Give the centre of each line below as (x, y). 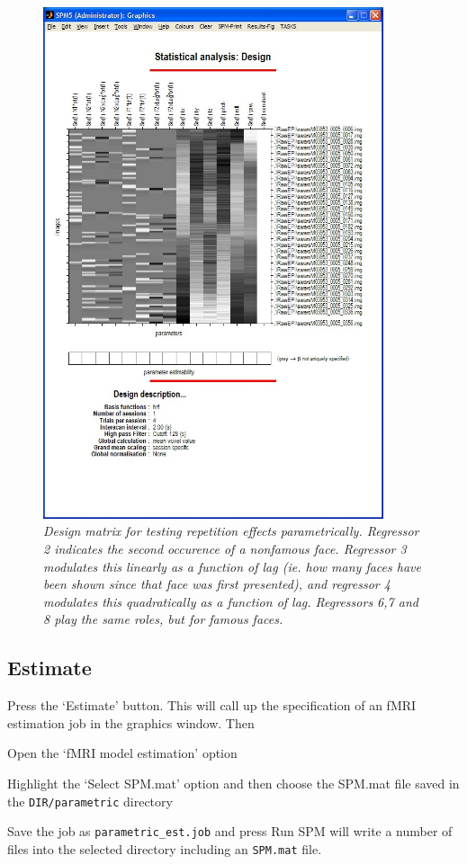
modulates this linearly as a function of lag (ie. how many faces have (232, 566)
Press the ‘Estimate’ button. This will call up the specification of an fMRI (212, 705)
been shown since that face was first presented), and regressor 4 (217, 584)
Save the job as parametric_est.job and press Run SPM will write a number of (230, 831)
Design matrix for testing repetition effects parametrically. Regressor (231, 531)
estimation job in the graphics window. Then (131, 722)
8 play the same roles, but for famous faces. (163, 619)
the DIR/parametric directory (90, 801)
